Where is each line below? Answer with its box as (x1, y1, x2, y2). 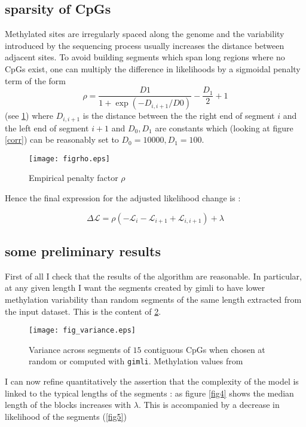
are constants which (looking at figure (155, 121, 293, 134)
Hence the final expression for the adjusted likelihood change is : (5, 191, 241, 204)
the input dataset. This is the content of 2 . (5, 305, 161, 317)
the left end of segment (5, 121, 89, 134)
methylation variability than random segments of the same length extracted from (5, 293, 302, 305)
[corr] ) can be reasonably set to (5, 133, 119, 146)
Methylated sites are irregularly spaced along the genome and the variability (5, 27, 284, 40)
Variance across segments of (29, 343, 130, 355)
